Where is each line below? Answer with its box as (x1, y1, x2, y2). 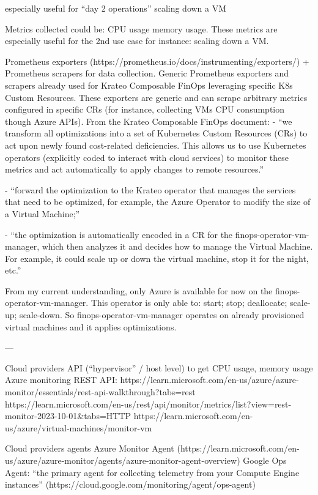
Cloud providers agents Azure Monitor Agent (5, 442, 174, 455)
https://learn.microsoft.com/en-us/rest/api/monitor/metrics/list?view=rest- (5, 397, 292, 410)
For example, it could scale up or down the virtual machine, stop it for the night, (5, 251, 309, 264)
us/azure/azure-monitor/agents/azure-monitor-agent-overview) (5, 454, 240, 466)
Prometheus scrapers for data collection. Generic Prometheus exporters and (5, 67, 289, 80)
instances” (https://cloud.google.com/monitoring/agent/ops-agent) (5, 478, 256, 491)
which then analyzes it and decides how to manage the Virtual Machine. (42, 240, 313, 253)
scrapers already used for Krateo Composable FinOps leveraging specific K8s (5, 78, 293, 91)
